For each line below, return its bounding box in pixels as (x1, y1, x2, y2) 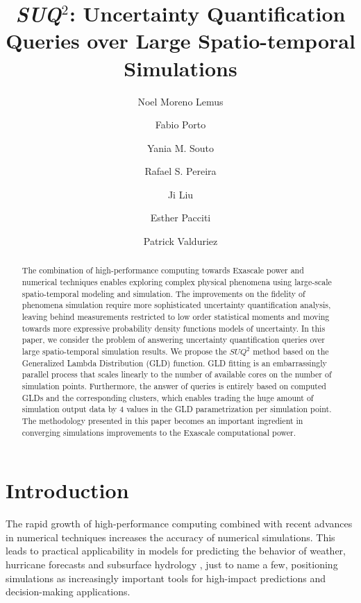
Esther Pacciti (150, 210, 211, 225)
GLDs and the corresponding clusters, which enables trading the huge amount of (22, 391, 314, 403)
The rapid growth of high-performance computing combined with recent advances (6, 516, 353, 531)
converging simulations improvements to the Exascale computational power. (22, 426, 296, 438)
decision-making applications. (6, 584, 131, 599)
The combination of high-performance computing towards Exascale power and (22, 264, 304, 276)
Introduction (6, 476, 129, 504)
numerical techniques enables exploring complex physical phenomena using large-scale (22, 276, 332, 288)
